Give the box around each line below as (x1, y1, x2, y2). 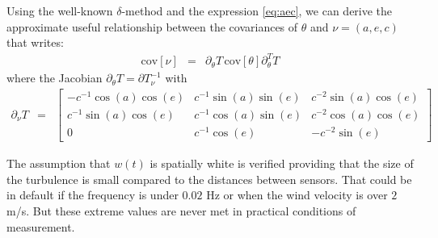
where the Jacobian (6, 69, 103, 86)
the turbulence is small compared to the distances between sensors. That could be (6, 170, 412, 187)
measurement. (6, 218, 75, 235)
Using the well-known (6, 2, 113, 19)
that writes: (6, 34, 64, 51)
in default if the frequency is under (6, 186, 179, 203)
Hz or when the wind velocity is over (206, 186, 388, 203)
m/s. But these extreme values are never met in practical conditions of (6, 203, 356, 219)
